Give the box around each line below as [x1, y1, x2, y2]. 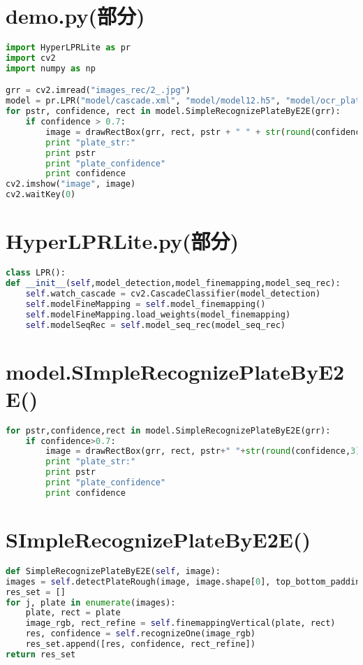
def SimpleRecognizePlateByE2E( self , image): [6, 566, 221, 576]
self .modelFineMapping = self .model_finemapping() [25, 299, 266, 309]
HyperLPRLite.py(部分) [6, 227, 239, 255]
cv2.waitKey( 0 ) [6, 190, 76, 200]
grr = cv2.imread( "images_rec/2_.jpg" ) [6, 85, 191, 96]
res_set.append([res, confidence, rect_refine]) [25, 639, 255, 650]
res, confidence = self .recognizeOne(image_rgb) [25, 629, 255, 639]
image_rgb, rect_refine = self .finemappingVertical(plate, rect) [25, 618, 336, 629]
